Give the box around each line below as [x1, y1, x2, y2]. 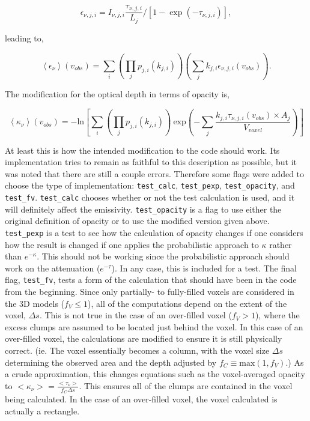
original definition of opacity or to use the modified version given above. [5, 214, 270, 227]
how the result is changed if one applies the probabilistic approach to [5, 238, 259, 250]
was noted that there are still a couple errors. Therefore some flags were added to [5, 167, 305, 180]
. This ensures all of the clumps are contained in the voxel [79, 379, 293, 392]
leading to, [5, 31, 44, 44]
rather [269, 238, 292, 250]
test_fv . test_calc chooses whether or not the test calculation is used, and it [5, 191, 295, 203]
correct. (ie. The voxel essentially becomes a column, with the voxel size [5, 344, 270, 356]
